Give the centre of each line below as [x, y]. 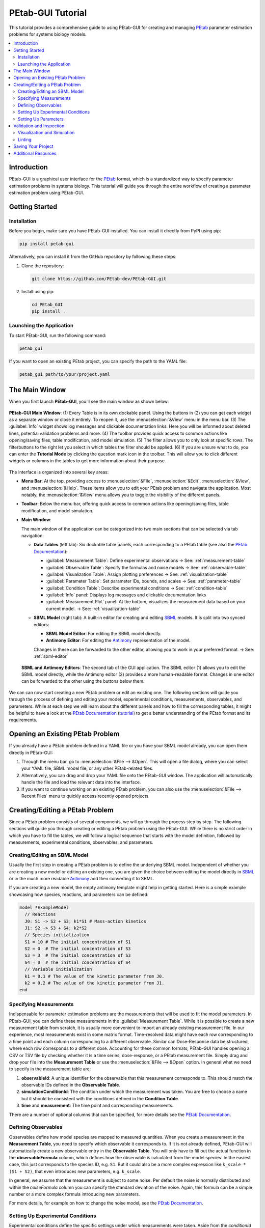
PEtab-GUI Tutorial [48, 13]
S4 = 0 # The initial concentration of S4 [78, 962]
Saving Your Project [33, 146]
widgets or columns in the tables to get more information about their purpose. [88, 461]
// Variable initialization [58, 969]
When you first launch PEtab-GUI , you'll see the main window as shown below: [89, 402]
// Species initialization [57, 935]
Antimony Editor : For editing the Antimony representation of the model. [118, 641]
